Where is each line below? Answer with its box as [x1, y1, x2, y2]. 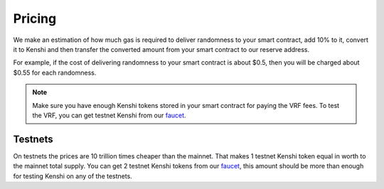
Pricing [13, 11, 57, 26]
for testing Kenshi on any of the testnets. [13, 171, 133, 180]
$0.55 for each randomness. [13, 68, 97, 77]
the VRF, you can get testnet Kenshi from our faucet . [32, 111, 186, 119]
